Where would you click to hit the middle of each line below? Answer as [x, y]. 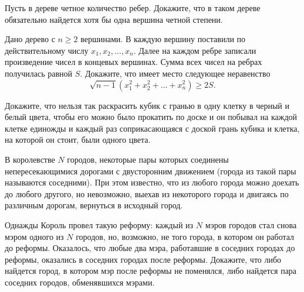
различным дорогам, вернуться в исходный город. [94, 205]
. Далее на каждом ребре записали [195, 50]
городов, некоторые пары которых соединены [148, 159]
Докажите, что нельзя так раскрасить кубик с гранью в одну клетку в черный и [147, 105]
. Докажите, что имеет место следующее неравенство [175, 73]
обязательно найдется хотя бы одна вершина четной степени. [114, 19]
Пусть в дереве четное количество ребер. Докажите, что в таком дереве [133, 8]
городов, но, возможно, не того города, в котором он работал [185, 236]
